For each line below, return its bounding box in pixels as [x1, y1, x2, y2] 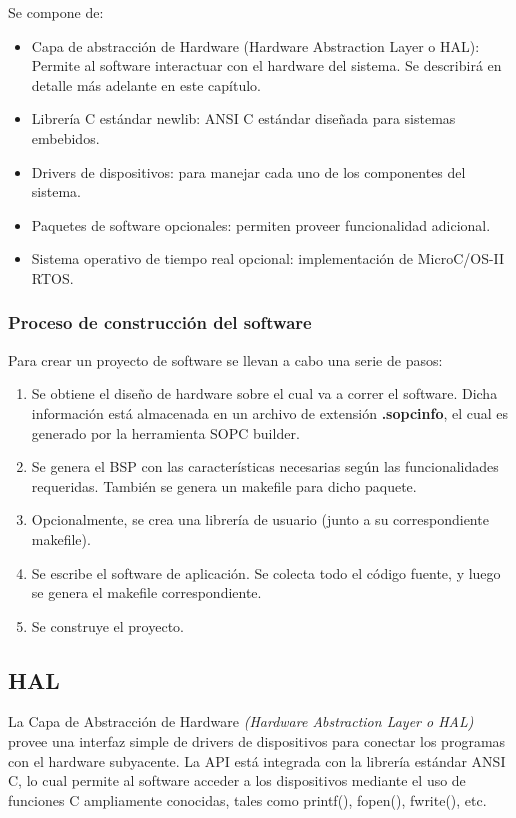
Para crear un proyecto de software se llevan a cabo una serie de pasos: [8, 349, 443, 370]
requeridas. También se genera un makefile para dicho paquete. [31, 475, 417, 496]
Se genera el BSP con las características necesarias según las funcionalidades [31, 456, 499, 477]
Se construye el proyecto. [31, 615, 184, 636]
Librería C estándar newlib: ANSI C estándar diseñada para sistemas [31, 108, 456, 129]
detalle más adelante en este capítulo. [31, 74, 261, 95]
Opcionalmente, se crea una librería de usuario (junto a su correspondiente [31, 509, 489, 530]
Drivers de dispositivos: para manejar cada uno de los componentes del [31, 161, 466, 182]
